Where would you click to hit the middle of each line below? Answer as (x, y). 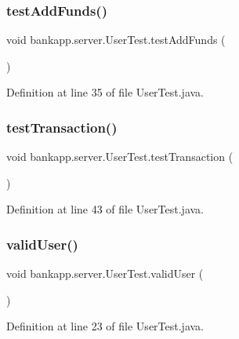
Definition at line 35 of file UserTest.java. (105, 92)
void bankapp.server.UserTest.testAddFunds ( (116, 40)
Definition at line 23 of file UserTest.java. (105, 326)
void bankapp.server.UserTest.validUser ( (105, 273)
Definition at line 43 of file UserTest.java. (105, 209)
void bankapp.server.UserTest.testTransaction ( (120, 157)
